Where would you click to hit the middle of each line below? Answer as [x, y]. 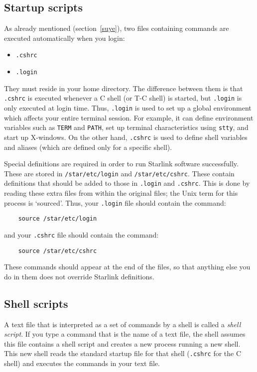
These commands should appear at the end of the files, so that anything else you [127, 267]
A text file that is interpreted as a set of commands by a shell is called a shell [123, 324]
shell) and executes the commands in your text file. [82, 363]
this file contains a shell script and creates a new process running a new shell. [122, 343]
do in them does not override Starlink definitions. [79, 276]
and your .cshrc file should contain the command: [81, 234]
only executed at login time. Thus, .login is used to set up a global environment [128, 107]
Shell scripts [36, 303]
